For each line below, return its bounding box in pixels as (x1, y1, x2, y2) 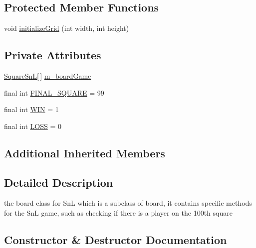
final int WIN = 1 (4, 104, 59, 115)
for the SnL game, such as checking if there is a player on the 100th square (4, 207, 233, 218)
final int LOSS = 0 (4, 121, 61, 131)
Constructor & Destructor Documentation (4, 232, 227, 247)
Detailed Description (4, 174, 113, 190)
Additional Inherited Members (4, 145, 165, 160)
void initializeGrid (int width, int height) (4, 23, 129, 33)
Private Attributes (4, 47, 101, 63)
